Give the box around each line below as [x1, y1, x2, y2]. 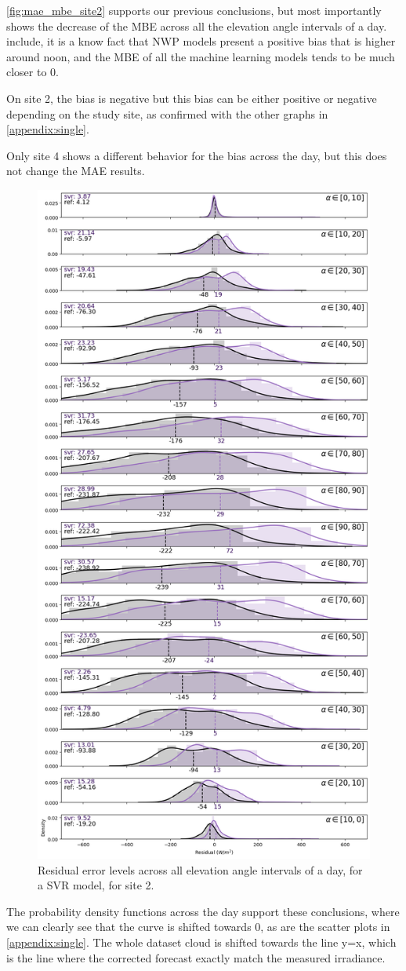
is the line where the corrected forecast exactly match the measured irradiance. [6, 949, 386, 966]
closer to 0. [6, 64, 59, 80]
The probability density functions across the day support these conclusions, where [6, 903, 400, 919]
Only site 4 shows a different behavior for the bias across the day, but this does [6, 147, 387, 163]
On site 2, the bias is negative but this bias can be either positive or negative [6, 89, 377, 106]
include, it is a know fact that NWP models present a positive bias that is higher [6, 33, 396, 49]
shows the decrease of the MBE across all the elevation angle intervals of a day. [6, 17, 387, 34]
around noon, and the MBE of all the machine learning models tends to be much [6, 48, 395, 64]
